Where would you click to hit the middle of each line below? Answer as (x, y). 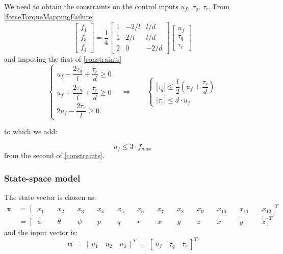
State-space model (42, 178)
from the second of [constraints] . (54, 155)
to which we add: (31, 131)
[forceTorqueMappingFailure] (49, 17)
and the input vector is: (41, 232)
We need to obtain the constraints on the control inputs (91, 6)
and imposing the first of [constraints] (63, 59)
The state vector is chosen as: (50, 197)
